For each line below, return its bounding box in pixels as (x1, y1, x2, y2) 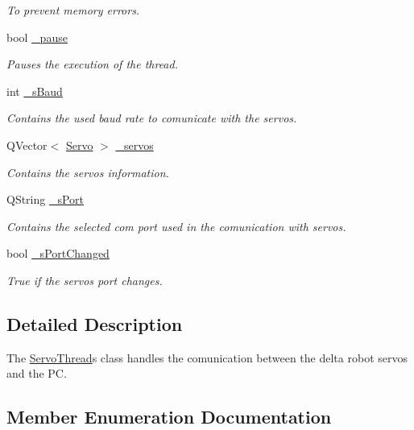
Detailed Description (6, 311, 183, 336)
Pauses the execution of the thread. (6, 56, 178, 72)
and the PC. (6, 365, 67, 382)
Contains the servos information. (6, 163, 169, 180)
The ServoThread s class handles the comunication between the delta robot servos (6, 349, 408, 366)
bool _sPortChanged (6, 245, 110, 262)
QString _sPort (6, 191, 85, 208)
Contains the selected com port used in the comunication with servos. (6, 217, 346, 234)
